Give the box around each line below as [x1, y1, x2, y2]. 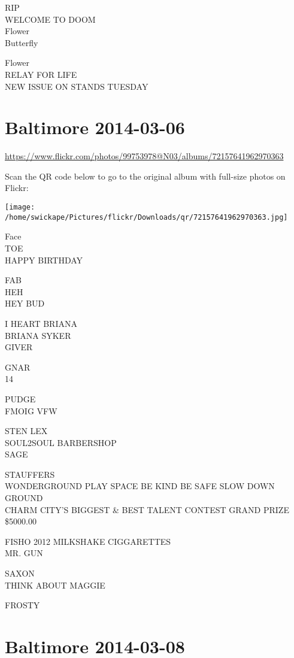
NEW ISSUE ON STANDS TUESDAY [5, 80, 148, 92]
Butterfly [5, 36, 38, 48]
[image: [5, 203, 35, 212]
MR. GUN [5, 547, 43, 559]
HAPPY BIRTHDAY [5, 253, 83, 266]
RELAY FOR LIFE [5, 68, 77, 80]
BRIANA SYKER [5, 329, 71, 341]
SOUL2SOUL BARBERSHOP [5, 436, 117, 448]
